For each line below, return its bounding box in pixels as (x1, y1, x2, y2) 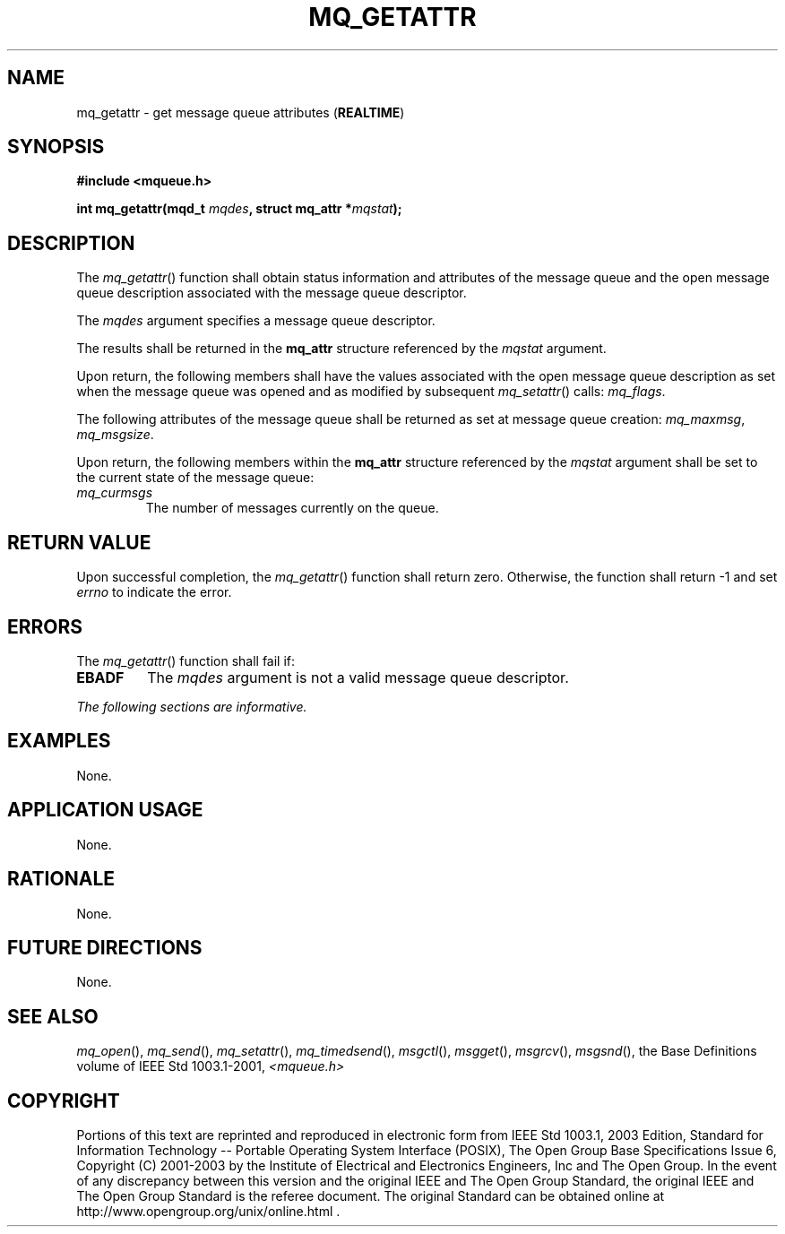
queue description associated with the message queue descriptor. (76, 285, 467, 301)
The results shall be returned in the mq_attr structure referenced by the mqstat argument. (76, 341, 607, 357)
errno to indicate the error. (76, 584, 232, 600)
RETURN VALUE (7, 531, 151, 554)
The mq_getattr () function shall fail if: (76, 652, 296, 669)
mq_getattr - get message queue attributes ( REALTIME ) (76, 104, 405, 120)
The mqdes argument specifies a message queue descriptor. (76, 313, 436, 329)
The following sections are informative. (76, 698, 307, 714)
